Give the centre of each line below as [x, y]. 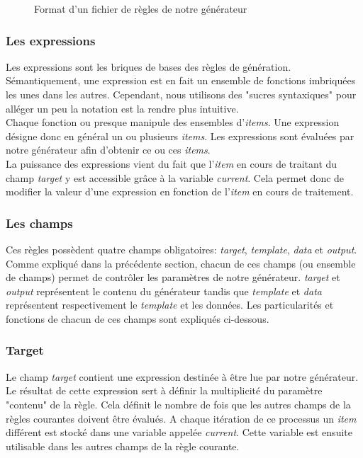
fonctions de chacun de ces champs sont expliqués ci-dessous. [138, 318]
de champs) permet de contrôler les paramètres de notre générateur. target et [173, 277]
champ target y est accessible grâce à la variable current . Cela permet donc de [175, 177]
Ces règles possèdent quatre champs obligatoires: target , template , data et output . [181, 249]
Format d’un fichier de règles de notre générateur [141, 8]
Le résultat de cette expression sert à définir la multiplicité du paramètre [164, 390]
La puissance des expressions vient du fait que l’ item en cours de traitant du [172, 163]
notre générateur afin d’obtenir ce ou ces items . [108, 150]
